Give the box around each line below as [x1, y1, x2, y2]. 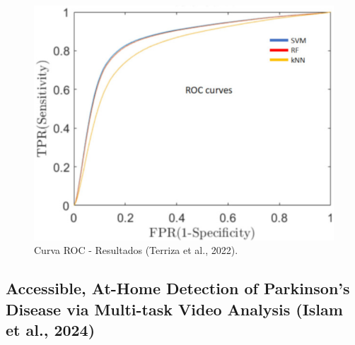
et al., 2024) [6, 319, 95, 341]
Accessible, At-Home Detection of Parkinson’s [6, 277, 350, 299]
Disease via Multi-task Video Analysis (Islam [6, 298, 343, 320]
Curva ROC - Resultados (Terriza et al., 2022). [34, 243, 238, 258]
